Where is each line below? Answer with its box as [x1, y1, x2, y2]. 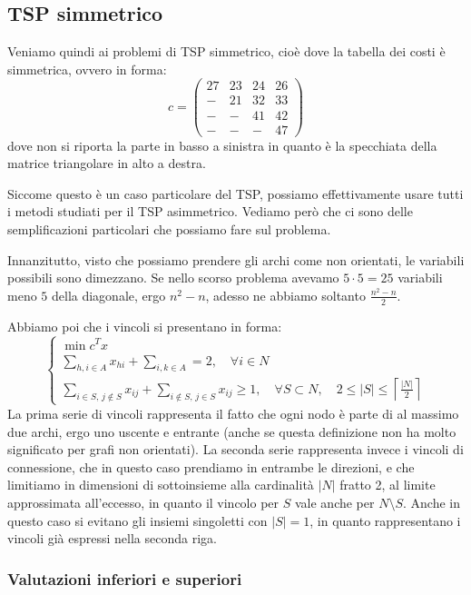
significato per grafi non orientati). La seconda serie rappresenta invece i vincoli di [7, 440, 464, 459]
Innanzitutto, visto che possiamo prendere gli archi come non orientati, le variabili [7, 250, 465, 269]
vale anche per [294, 492, 375, 511]
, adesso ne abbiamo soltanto [205, 285, 366, 304]
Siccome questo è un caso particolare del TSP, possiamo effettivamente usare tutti [7, 183, 464, 203]
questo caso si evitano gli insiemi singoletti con [7, 511, 268, 530]
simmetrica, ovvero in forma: [7, 59, 167, 78]
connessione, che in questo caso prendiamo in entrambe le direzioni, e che [7, 457, 415, 476]
